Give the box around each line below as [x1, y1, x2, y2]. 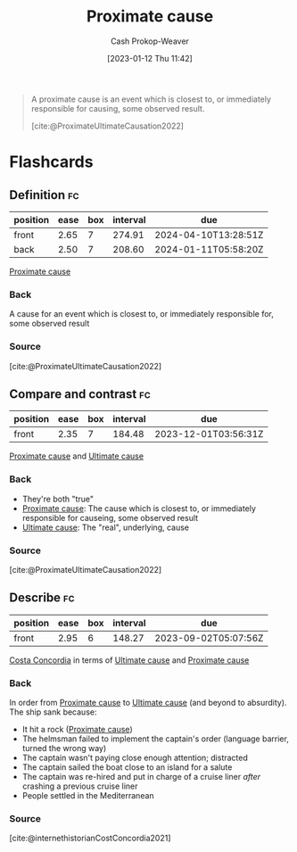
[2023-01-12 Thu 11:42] [106, 53, 194, 63]
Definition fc [9, 187, 79, 203]
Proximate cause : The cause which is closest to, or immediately [21, 502, 257, 514]
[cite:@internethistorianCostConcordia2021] [9, 832, 171, 844]
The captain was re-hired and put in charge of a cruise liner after [21, 772, 261, 782]
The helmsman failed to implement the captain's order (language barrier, [21, 733, 290, 744]
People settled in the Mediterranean [21, 790, 154, 801]
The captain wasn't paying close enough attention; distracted [21, 752, 248, 764]
